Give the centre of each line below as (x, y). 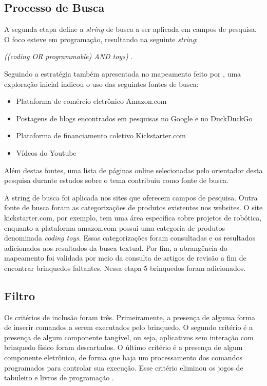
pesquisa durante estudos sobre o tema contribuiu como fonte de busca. (116, 180)
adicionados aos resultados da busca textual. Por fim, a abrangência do (116, 247)
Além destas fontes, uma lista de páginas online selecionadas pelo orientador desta (133, 170)
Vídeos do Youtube (46, 152)
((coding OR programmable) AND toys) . (69, 56)
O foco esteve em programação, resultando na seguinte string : (101, 39)
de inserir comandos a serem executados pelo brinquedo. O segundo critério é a (128, 327)
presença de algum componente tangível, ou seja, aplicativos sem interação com (129, 337)
